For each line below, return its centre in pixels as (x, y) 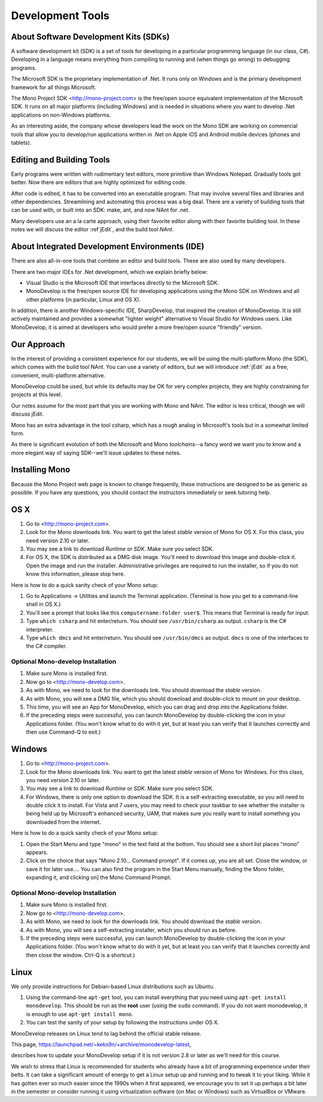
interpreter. (40, 629)
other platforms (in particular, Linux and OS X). (83, 300)
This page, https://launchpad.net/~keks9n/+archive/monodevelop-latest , (101, 1044)
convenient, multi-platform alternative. (58, 375)
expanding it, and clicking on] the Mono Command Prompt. (99, 877)
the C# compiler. (46, 646)
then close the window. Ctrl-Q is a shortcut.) (80, 955)
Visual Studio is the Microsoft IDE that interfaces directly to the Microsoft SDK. (123, 283)
